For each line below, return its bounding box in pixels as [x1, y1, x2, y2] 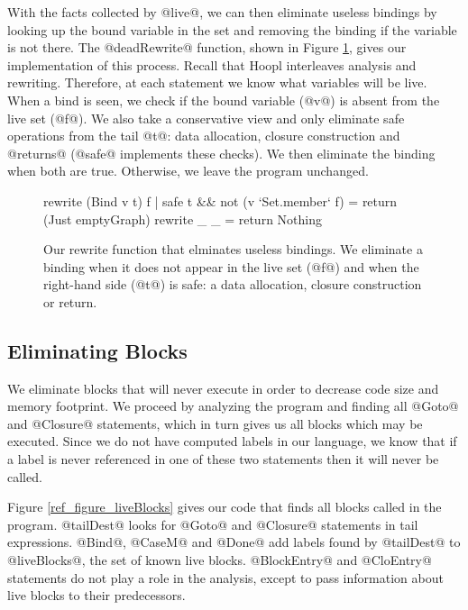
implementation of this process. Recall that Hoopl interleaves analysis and [7, 55, 417, 74]
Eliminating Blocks [7, 336, 188, 364]
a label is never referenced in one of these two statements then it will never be [7, 450, 439, 469]
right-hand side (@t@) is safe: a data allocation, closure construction [43, 275, 422, 294]
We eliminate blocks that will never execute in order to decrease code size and [7, 378, 439, 397]
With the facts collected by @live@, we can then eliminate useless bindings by [7, 3, 437, 21]
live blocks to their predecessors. [7, 586, 186, 605]
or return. [43, 292, 97, 311]
